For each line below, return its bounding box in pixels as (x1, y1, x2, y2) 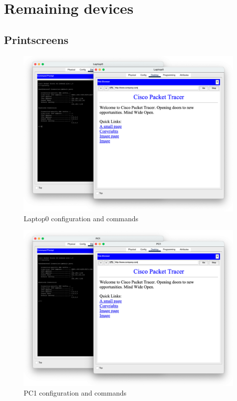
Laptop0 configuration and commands (24, 213, 139, 223)
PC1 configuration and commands (24, 388, 126, 398)
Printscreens (4, 32, 69, 47)
